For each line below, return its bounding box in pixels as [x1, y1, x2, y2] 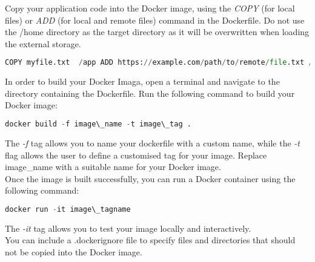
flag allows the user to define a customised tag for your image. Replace [5, 148, 267, 161]
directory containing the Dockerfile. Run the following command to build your [5, 87, 295, 99]
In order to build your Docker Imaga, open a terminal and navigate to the [5, 75, 280, 88]
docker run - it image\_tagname [5, 205, 131, 214]
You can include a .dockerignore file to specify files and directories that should [5, 234, 296, 246]
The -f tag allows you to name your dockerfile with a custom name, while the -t [5, 136, 300, 149]
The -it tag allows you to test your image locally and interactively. [5, 221, 251, 234]
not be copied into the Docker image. [5, 245, 142, 258]
